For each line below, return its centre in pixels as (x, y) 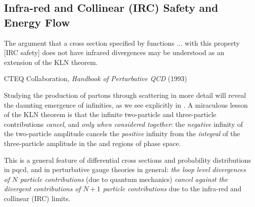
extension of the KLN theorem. (51, 62)
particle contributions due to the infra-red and (172, 189)
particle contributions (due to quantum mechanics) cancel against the (124, 179)
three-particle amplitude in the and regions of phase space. (93, 143)
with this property (212, 43)
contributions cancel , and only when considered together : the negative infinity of (124, 124)
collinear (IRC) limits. (37, 198)
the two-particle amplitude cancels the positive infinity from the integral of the (122, 133)
